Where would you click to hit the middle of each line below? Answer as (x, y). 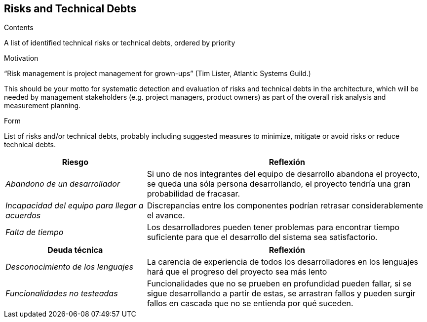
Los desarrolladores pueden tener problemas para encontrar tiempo (273, 227)
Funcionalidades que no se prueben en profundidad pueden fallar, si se (279, 284)
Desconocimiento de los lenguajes (69, 267)
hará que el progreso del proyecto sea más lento (237, 272)
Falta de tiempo (35, 232)
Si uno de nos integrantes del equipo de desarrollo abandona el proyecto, (283, 174)
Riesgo (75, 162)
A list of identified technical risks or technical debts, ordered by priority (120, 43)
